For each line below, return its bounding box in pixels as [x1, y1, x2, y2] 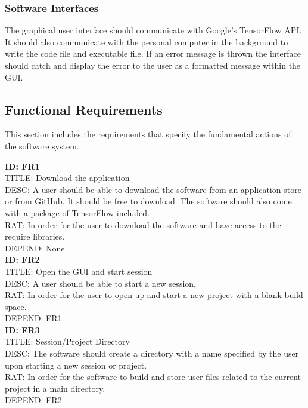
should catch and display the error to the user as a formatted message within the [5, 59, 301, 71]
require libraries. [5, 230, 65, 243]
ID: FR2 [5, 253, 40, 266]
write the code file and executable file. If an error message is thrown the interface [5, 47, 301, 60]
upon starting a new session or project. [5, 358, 147, 371]
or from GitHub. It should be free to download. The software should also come [5, 195, 292, 207]
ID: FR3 [5, 323, 40, 336]
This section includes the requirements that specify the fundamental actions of [5, 128, 291, 140]
